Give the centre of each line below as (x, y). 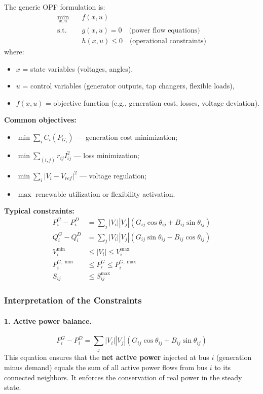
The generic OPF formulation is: (55, 7)
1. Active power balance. (48, 321)
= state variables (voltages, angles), (78, 68)
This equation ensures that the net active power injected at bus (107, 357)
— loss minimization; (106, 155)
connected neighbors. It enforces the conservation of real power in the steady (123, 377)
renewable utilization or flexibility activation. (105, 193)
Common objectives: (40, 120)
